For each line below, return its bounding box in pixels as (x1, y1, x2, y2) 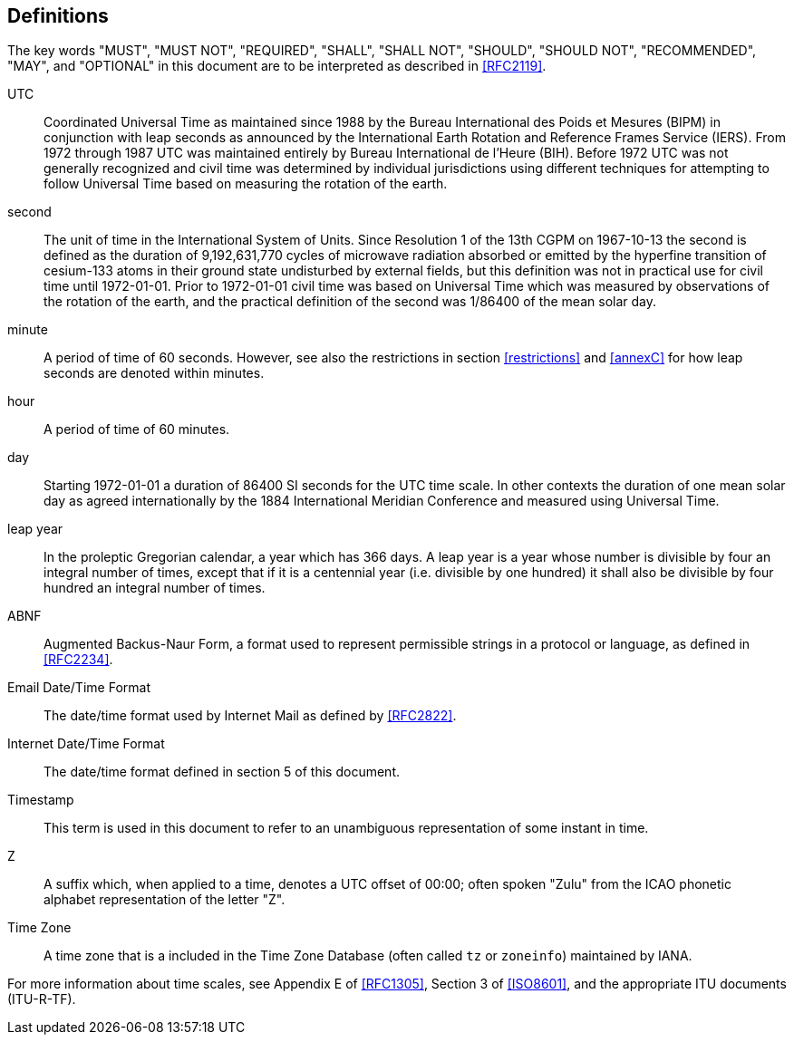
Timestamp (7, 792, 74, 808)
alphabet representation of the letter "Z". (44, 892, 286, 908)
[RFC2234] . (44, 651, 113, 668)
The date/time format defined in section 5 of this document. (44, 764, 400, 780)
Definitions (7, 5, 109, 27)
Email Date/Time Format (7, 680, 150, 696)
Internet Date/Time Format (7, 736, 165, 752)
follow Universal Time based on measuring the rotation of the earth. (44, 176, 448, 192)
